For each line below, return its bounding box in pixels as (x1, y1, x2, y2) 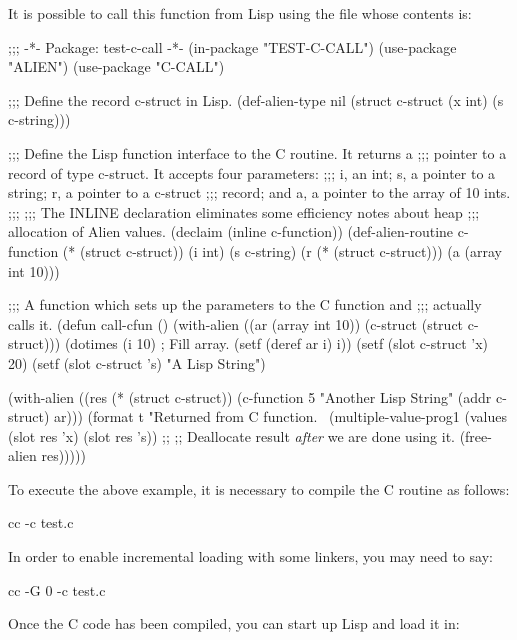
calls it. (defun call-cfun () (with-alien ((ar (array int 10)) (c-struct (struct (8, 313, 464, 334)
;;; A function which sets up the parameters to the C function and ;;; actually (8, 294, 482, 315)
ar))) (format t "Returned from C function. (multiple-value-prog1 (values (54, 406, 507, 427)
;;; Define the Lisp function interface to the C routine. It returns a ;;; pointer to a (8, 142, 507, 163)
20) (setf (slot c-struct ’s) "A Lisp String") (8, 352, 266, 373)
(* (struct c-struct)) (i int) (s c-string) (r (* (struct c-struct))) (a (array (62, 240, 502, 261)
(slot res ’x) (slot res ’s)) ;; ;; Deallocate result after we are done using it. (8, 425, 455, 446)
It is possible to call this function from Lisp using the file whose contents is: (8, 3, 472, 23)
